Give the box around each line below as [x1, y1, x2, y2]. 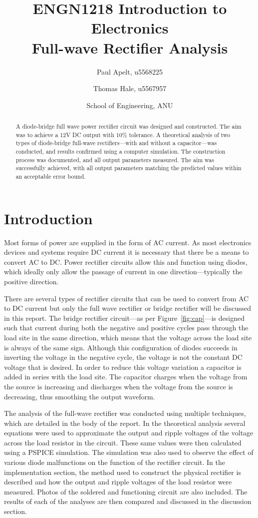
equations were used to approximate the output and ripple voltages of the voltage [4, 427, 254, 438]
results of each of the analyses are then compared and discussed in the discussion [4, 496, 252, 506]
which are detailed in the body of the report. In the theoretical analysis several [4, 417, 246, 428]
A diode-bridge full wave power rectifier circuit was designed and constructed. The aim [15, 122, 242, 131]
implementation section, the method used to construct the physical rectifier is [4, 466, 241, 477]
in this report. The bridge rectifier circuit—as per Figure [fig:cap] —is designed [4, 312, 245, 323]
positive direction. [4, 276, 59, 286]
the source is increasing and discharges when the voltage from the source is [4, 381, 233, 391]
